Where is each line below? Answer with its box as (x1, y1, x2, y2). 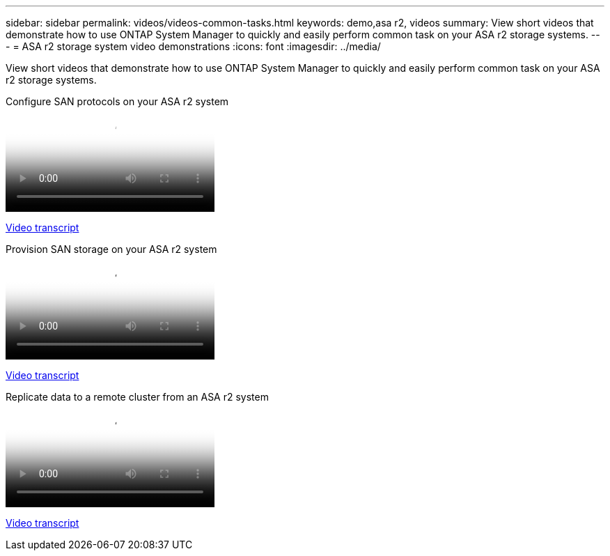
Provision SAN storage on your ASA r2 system (6, 243, 217, 255)
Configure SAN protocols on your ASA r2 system (6, 95, 229, 107)
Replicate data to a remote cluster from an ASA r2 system (6, 391, 269, 403)
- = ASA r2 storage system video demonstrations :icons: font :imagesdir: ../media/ (6, 40, 381, 52)
